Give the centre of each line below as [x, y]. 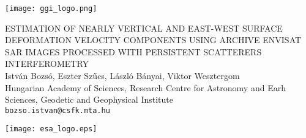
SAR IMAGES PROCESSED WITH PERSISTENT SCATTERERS [133, 51]
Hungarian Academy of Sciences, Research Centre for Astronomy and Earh [145, 87]
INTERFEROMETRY [47, 64]
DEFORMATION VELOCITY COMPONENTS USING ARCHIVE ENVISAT [153, 40]
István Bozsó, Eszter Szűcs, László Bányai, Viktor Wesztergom [122, 76]
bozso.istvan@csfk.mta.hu [58, 110]
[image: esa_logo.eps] [51, 129]
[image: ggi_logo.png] [51, 9]
